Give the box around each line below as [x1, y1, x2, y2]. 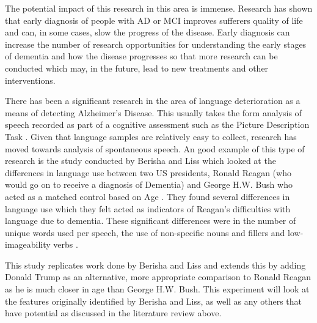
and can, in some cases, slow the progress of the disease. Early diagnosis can [5, 26, 290, 39]
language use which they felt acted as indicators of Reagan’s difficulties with [5, 202, 291, 215]
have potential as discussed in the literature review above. [5, 306, 222, 319]
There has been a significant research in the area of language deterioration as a [5, 94, 301, 107]
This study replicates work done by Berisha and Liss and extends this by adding [5, 258, 306, 271]
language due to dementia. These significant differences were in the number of [5, 214, 296, 227]
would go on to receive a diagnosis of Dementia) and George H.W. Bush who [5, 178, 293, 191]
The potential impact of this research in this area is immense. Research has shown [5, 2, 313, 14]
